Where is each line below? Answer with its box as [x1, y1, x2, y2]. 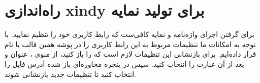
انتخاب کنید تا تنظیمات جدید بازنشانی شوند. [5, 68, 136, 79]
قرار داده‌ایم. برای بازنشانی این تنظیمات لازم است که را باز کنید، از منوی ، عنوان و [5, 49, 256, 59]
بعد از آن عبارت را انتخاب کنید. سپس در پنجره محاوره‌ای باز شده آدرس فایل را [5, 58, 244, 69]
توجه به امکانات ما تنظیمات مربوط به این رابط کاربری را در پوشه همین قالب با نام [5, 38, 256, 49]
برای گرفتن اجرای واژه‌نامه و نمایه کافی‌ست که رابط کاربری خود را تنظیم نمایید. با [5, 29, 254, 39]
